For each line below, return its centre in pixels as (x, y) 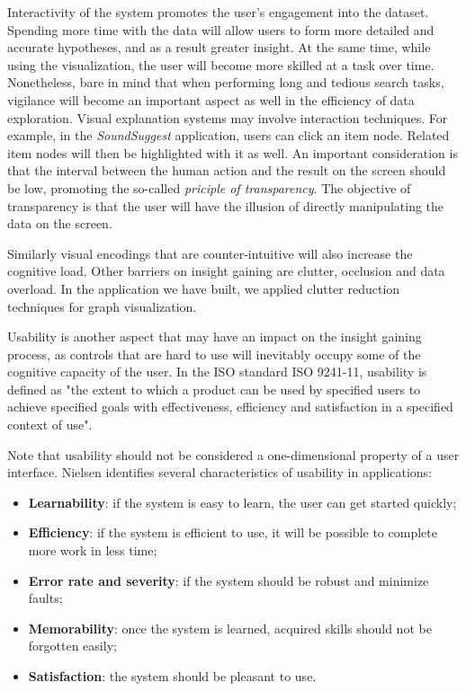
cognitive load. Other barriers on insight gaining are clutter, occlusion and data (226, 271)
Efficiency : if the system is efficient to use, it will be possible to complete (233, 532)
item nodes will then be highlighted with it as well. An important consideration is (233, 152)
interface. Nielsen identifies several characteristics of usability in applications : (220, 472)
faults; (45, 598)
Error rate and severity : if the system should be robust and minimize (229, 580)
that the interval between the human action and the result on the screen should (227, 170)
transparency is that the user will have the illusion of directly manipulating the (226, 205)
